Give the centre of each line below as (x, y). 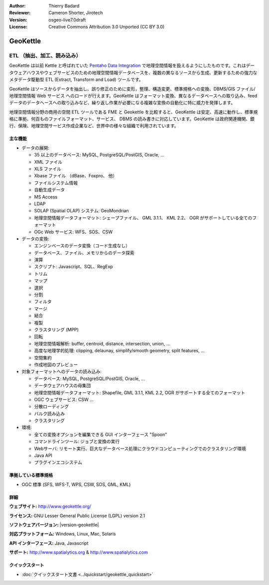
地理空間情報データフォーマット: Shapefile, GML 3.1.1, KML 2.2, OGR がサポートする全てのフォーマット (140, 393)
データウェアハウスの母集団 (63, 386)
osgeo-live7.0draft (67, 19)
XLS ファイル (48, 169)
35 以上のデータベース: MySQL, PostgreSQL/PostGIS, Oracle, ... (99, 155)
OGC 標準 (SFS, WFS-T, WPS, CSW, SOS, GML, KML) (76, 484)
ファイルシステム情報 (56, 183)
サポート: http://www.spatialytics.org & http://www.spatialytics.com (78, 553)
